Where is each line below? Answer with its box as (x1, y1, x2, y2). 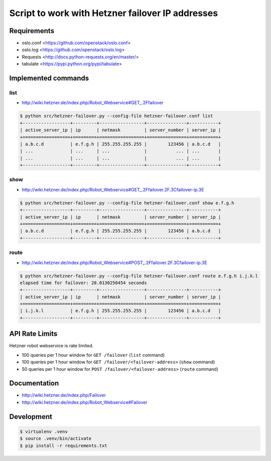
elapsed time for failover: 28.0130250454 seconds (20, 280, 148, 286)
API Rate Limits (9, 330, 58, 338)
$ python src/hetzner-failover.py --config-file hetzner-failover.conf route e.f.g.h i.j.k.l (20, 273, 258, 279)
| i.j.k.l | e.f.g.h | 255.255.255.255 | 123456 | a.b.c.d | (20, 308, 221, 314)
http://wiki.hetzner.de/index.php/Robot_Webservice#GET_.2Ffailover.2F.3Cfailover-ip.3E (22, 186, 204, 192)
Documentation (9, 379, 59, 388)
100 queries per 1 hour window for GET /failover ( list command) (22, 352, 165, 358)
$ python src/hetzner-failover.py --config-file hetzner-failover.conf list (20, 113, 213, 119)
